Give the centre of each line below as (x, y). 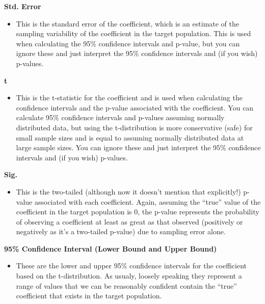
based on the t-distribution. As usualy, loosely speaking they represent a (129, 276)
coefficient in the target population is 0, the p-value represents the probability (138, 212)
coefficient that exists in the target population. (89, 296)
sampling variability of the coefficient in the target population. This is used (134, 33)
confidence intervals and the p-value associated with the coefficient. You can (135, 107)
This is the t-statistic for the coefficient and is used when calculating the (129, 98)
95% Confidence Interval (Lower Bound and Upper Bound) (111, 248)
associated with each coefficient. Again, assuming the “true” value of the (148, 201)
